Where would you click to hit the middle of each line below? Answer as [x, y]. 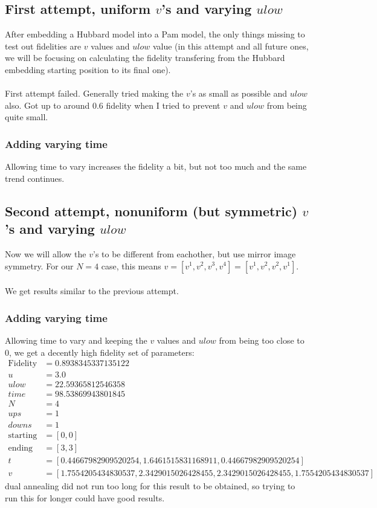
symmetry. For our [39, 265]
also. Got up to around [47, 105]
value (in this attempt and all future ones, [230, 46]
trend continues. [35, 178]
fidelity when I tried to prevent [163, 105]
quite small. [27, 117]
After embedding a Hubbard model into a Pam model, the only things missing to [155, 34]
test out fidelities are [43, 46]
